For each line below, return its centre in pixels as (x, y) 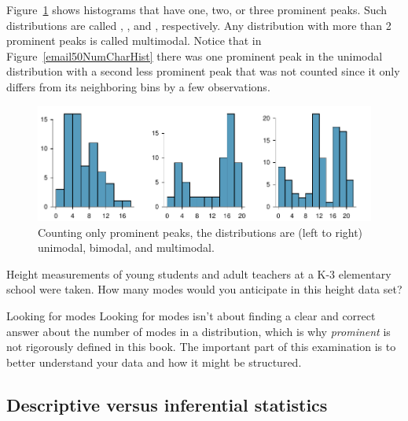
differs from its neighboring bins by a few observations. (138, 86)
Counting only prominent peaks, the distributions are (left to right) (200, 232)
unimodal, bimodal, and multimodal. (126, 247)
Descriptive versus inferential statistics (167, 404)
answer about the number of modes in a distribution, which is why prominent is (198, 331)
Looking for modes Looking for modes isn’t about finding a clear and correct (191, 315)
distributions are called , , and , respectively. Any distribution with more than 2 (199, 25)
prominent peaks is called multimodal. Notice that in (134, 41)
